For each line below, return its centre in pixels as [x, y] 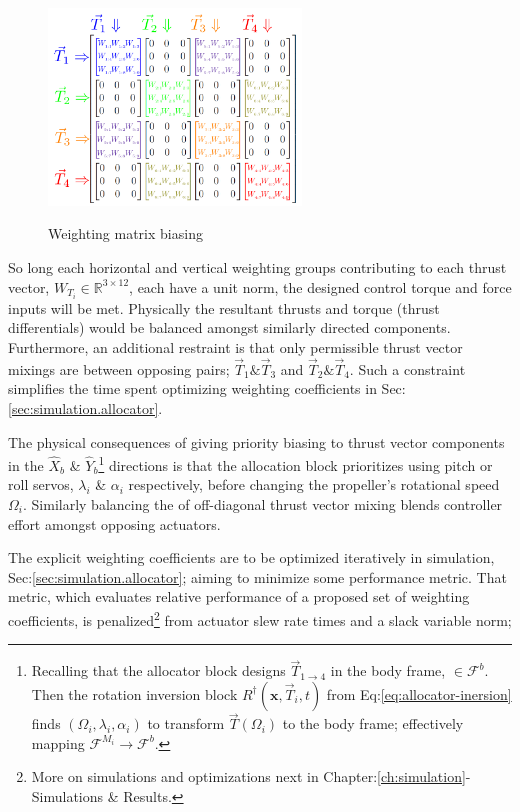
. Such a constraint [407, 368]
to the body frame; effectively [373, 723]
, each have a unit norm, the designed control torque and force [320, 286]
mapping [58, 742]
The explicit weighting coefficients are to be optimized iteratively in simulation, [251, 557]
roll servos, [41, 484]
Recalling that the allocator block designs [158, 670]
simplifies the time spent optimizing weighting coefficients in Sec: [207, 388]
